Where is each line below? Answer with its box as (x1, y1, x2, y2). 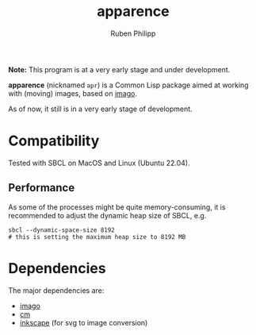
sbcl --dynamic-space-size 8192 (8, 225, 115, 234)
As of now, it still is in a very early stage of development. (8, 104, 193, 114)
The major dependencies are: (8, 285, 105, 295)
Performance (8, 181, 75, 194)
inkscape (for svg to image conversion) (19, 318, 148, 327)
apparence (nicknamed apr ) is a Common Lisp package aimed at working (8, 80, 249, 90)
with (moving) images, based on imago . (8, 88, 137, 98)
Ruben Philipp (110, 29, 156, 38)
